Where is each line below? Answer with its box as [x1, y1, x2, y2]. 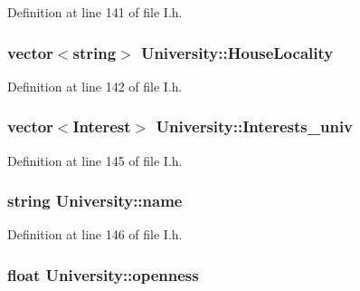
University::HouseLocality [140, 41, 334, 63]
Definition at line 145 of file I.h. [7, 150, 183, 170]
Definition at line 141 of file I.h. [7, 3, 183, 21]
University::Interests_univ [156, 115, 354, 138]
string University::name [7, 189, 183, 212]
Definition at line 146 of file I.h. [7, 225, 183, 244]
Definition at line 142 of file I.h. [7, 76, 183, 95]
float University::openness [7, 263, 199, 286]
